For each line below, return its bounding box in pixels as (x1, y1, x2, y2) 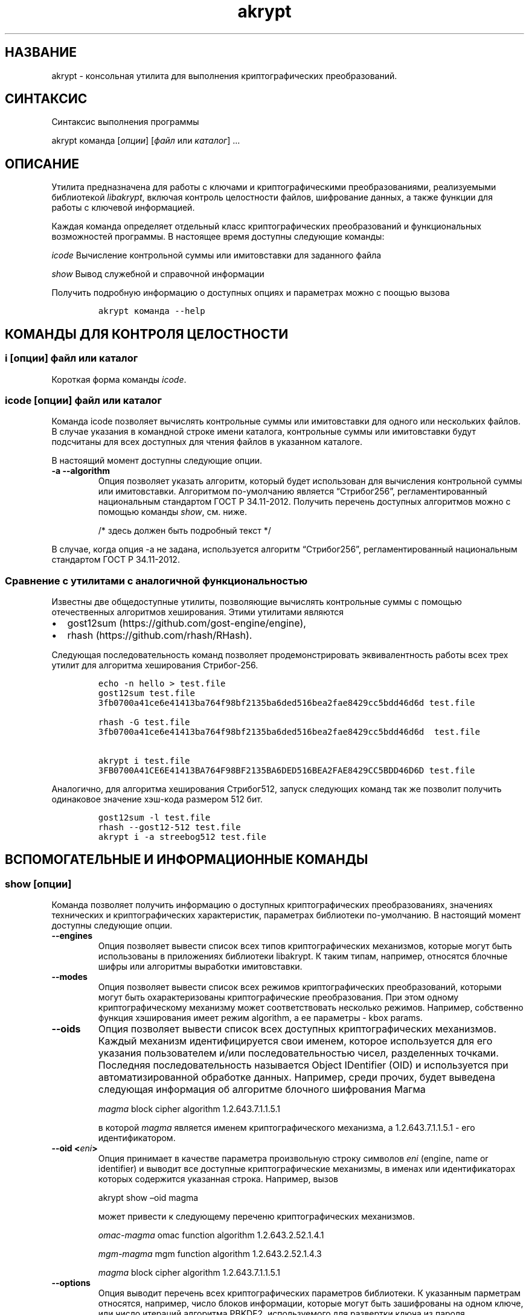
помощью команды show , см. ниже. (98, 507, 247, 517)
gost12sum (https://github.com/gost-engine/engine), (67, 617, 306, 629)
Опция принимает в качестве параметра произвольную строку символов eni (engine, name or (98, 1153, 489, 1164)
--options (51, 1278, 91, 1288)
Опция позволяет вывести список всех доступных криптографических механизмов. (98, 1023, 496, 1035)
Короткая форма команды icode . (51, 374, 187, 385)
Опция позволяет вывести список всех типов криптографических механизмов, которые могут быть (98, 941, 512, 952)
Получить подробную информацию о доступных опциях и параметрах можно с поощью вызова (51, 287, 450, 298)
